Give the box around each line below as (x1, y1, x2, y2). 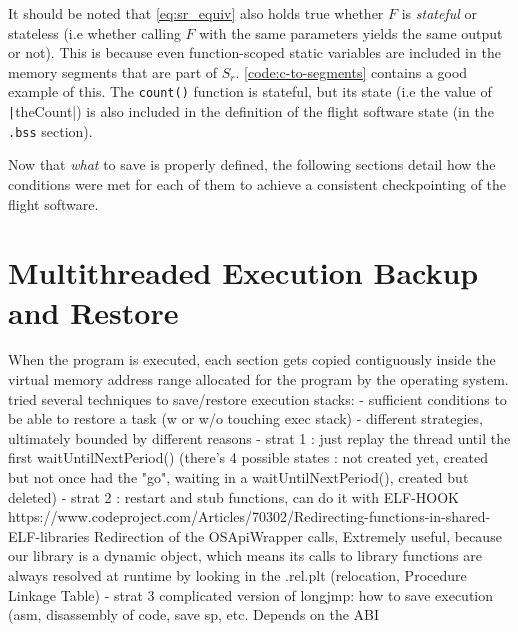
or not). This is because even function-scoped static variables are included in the (8, 42, 501, 63)
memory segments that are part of (8, 61, 218, 82)
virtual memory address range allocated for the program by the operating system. (8, 369, 509, 390)
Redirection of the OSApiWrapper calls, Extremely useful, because (93, 525, 502, 546)
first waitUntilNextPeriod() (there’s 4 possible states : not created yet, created (8, 447, 488, 468)
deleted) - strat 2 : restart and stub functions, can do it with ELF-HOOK (8, 486, 459, 507)
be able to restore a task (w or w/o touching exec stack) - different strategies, (8, 408, 483, 429)
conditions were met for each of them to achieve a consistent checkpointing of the (8, 173, 507, 194)
